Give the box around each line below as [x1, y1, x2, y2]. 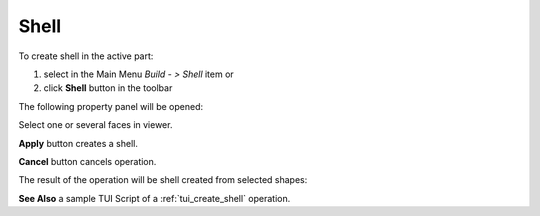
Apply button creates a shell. [18, 137, 139, 149]
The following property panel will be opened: [18, 100, 204, 112]
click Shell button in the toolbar [43, 82, 173, 94]
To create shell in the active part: [18, 50, 154, 62]
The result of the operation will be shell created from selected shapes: [18, 174, 308, 186]
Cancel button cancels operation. [18, 155, 157, 167]
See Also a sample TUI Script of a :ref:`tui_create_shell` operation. [18, 192, 291, 204]
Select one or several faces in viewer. [18, 119, 173, 131]
